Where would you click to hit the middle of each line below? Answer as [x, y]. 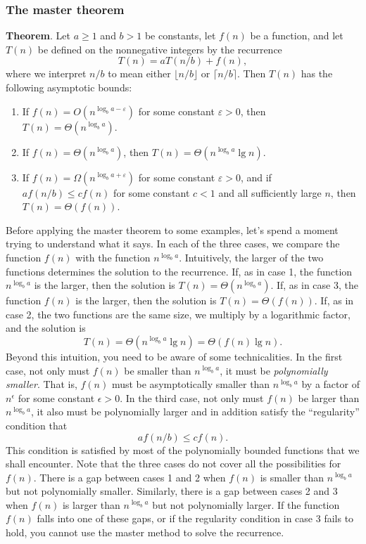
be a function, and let [297, 35]
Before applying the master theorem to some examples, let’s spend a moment [172, 229]
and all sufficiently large [270, 192]
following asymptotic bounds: [69, 87]
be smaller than [158, 370]
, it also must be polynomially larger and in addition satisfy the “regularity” [195, 412]
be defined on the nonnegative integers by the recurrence [160, 49]
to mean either [139, 73]
